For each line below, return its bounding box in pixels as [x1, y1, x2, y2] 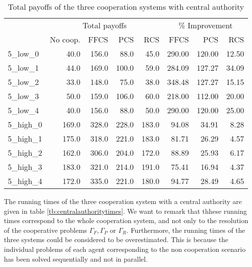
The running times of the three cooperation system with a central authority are [4, 196, 242, 206]
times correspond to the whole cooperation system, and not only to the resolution [4, 215, 249, 226]
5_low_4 [8, 104, 39, 116]
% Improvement [178, 20, 233, 31]
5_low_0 [8, 48, 39, 59]
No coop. [50, 34, 81, 45]
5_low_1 [8, 62, 39, 73]
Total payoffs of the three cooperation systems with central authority [8, 1, 244, 12]
